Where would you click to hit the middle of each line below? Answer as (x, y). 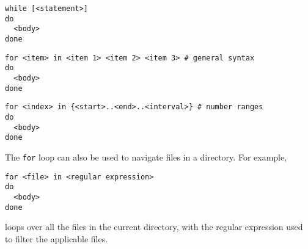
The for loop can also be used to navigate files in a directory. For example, (146, 157)
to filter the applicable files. (57, 238)
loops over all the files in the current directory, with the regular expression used (154, 227)
